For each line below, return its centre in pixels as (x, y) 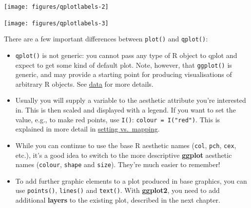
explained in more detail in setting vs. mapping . (87, 129)
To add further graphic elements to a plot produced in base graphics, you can (131, 180)
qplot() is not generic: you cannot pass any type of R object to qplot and (126, 55)
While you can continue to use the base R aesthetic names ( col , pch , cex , (126, 145)
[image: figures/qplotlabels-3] (56, 23)
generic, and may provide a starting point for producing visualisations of (124, 74)
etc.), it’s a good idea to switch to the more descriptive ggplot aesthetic (124, 155)
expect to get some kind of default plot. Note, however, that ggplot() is (124, 65)
